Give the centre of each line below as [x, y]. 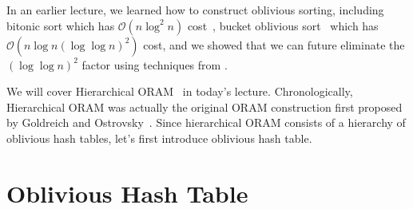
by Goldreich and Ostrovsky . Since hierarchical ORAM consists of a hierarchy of [206, 122]
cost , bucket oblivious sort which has [283, 25]
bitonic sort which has [61, 25]
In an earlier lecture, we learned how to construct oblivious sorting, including [195, 10]
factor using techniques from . [155, 64]
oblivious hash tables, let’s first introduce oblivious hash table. [159, 138]
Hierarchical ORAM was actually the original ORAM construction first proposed [205, 106]
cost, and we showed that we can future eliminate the [274, 44]
